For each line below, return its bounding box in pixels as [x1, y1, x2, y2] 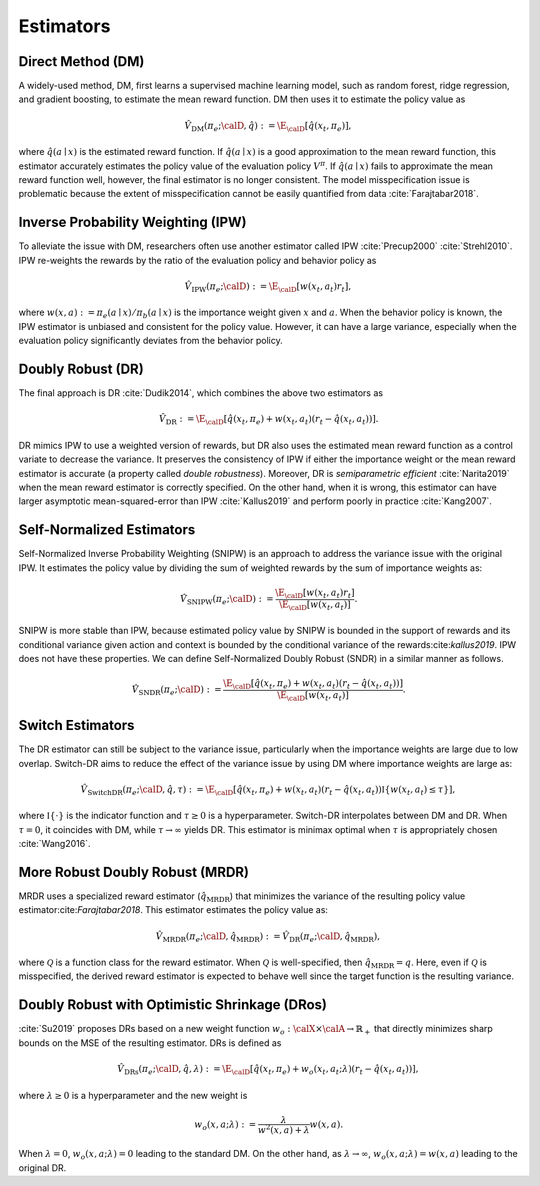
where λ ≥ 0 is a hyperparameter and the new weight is [18, 1089, 248, 1101]
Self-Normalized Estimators [18, 521, 196, 539]
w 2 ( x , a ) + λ [257, 1122, 310, 1135]
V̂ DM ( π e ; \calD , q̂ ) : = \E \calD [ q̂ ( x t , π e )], [184, 120, 352, 134]
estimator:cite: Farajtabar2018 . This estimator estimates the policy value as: [18, 904, 329, 916]
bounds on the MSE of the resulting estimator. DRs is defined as [18, 1036, 282, 1049]
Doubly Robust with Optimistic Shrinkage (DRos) [18, 996, 328, 1014]
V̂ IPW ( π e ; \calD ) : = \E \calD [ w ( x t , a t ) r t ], [184, 280, 352, 294]
